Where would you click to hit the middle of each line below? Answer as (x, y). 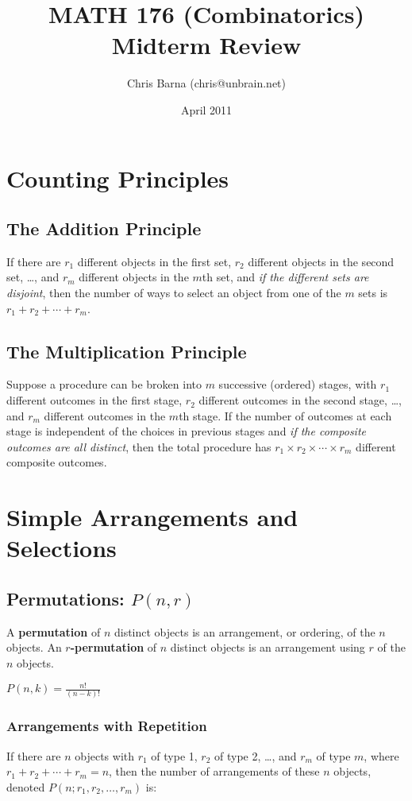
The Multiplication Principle (127, 351)
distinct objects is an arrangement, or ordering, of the (245, 631)
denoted (26, 786)
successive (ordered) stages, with (298, 384)
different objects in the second (321, 261)
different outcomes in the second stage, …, (300, 400)
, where (381, 755)
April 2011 (206, 109)
